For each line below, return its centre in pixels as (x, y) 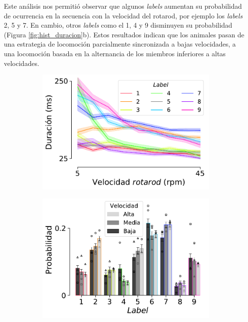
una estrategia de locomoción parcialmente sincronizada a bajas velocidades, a (120, 44)
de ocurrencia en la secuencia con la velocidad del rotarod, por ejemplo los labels (123, 15)
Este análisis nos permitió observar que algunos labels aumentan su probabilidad (123, 6)
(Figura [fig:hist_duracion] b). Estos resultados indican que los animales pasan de (124, 34)
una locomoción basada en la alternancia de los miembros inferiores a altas (115, 53)
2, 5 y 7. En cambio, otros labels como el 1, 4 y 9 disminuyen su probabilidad (118, 25)
